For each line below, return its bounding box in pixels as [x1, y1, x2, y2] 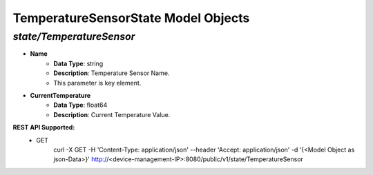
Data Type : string [53, 59, 104, 68]
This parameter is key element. [53, 79, 142, 87]
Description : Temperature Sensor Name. [53, 69, 170, 77]
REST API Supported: [12, 123, 75, 132]
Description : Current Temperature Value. [53, 110, 171, 119]
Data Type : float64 [53, 101, 108, 110]
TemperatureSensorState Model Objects [12, 10, 250, 25]
